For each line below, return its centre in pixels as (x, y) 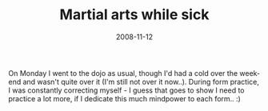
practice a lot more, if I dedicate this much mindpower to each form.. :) (125, 98)
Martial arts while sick (134, 15)
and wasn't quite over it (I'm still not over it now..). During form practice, (141, 81)
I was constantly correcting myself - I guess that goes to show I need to (127, 90)
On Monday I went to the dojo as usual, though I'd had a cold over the (123, 73)
